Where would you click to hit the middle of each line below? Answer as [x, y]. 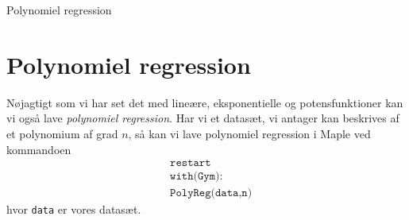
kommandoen [39, 149]
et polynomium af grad [62, 133]
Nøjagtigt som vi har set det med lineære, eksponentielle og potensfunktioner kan [205, 102]
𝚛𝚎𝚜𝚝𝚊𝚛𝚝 [191, 163]
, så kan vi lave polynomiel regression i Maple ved [249, 133]
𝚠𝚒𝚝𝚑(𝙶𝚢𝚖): [197, 177]
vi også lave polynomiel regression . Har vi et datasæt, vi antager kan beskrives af [203, 118]
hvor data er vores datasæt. [74, 209]
